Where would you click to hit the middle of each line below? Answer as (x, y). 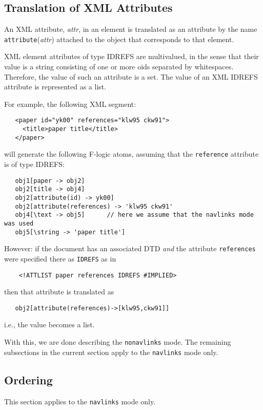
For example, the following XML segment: (70, 104)
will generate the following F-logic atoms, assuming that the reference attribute (131, 154)
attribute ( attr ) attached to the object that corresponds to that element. (119, 39)
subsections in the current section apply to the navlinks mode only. (111, 352)
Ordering (28, 379)
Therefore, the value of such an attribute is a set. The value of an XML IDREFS (131, 76)
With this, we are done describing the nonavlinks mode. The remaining (118, 342)
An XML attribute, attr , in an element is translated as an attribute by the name (131, 29)
